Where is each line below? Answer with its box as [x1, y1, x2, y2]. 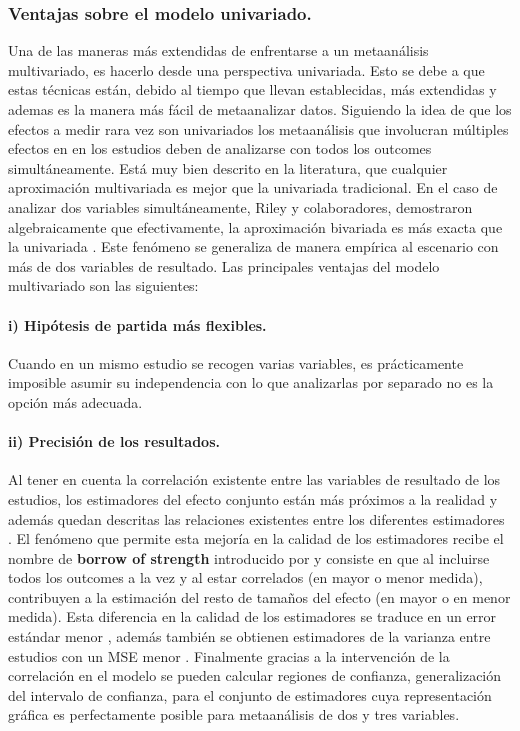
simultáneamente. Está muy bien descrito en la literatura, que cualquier [8, 157, 448, 178]
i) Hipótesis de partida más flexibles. [8, 314, 267, 335]
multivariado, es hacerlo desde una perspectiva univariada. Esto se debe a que [8, 59, 485, 80]
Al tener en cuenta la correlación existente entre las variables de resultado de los [8, 469, 501, 490]
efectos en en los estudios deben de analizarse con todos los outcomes [8, 138, 432, 159]
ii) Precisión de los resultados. [8, 431, 220, 452]
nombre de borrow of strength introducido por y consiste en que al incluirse [8, 547, 490, 568]
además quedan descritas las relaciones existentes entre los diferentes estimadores [8, 508, 505, 529]
